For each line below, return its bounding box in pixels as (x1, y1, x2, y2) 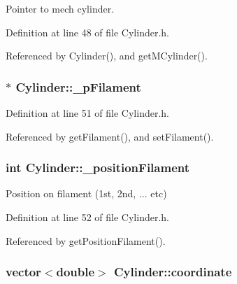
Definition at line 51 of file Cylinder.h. (6, 106, 169, 120)
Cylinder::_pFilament (15, 78, 141, 95)
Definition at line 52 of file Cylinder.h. (6, 210, 169, 224)
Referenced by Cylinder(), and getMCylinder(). (6, 48, 208, 63)
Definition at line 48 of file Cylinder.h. (6, 24, 169, 39)
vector (6, 263, 41, 281)
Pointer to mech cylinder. (6, 1, 115, 15)
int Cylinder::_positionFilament (6, 159, 190, 176)
